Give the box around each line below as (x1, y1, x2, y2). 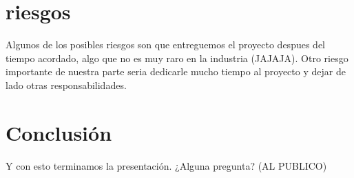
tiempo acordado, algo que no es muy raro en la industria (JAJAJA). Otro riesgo (6, 50, 348, 65)
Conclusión (6, 118, 112, 146)
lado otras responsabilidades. (6, 77, 127, 92)
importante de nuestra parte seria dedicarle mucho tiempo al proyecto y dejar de (6, 64, 346, 79)
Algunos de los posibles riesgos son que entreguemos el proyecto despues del (6, 37, 325, 52)
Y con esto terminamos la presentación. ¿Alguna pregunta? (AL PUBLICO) (6, 158, 327, 172)
